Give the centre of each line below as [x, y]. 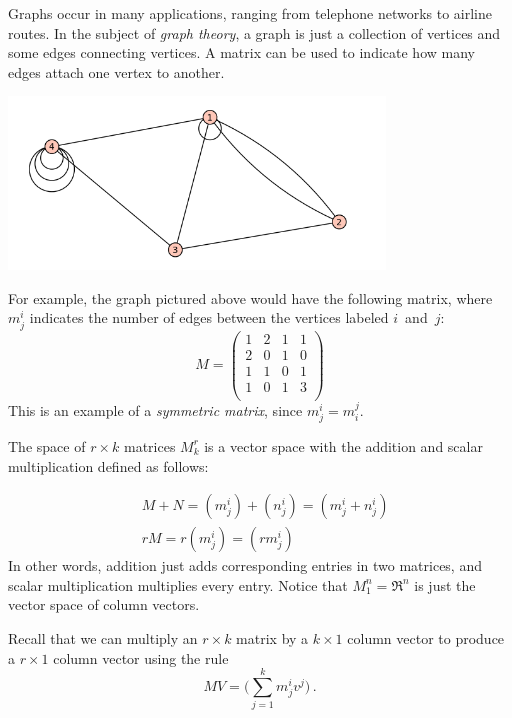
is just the [445, 584]
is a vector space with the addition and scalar [343, 445]
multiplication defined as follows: [108, 465]
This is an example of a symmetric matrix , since [155, 409]
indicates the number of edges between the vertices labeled [209, 317]
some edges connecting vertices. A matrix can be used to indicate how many [241, 52]
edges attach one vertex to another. [116, 71]
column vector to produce [426, 637]
